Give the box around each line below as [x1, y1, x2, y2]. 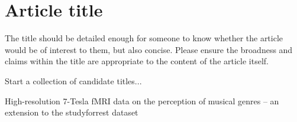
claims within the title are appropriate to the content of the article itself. [5, 55, 269, 67]
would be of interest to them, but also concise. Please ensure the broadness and [5, 43, 293, 55]
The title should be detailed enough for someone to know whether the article [5, 32, 283, 44]
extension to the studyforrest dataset [5, 106, 138, 118]
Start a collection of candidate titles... [5, 74, 142, 87]
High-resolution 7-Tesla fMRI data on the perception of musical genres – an [5, 94, 279, 107]
